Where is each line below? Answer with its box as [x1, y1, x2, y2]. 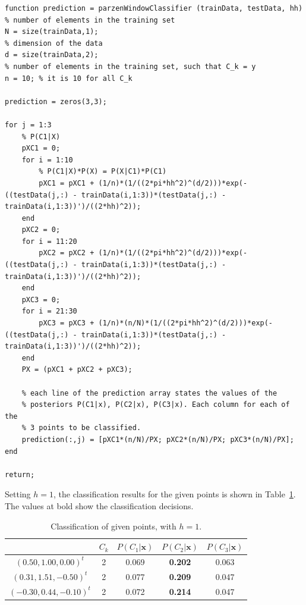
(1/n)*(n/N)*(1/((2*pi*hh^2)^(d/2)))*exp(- [98, 319, 273, 328]
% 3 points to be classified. [21, 424, 141, 432]
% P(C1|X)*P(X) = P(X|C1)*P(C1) [39, 167, 167, 176]
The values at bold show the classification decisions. [5, 499, 194, 512]
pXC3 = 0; [21, 295, 61, 304]
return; [5, 470, 35, 479]
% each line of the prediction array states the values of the [21, 388, 277, 397]
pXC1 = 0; [21, 144, 61, 153]
